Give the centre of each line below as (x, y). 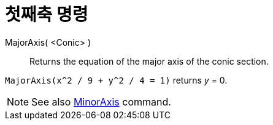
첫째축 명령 (47, 15)
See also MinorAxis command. (101, 102)
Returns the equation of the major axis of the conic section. (149, 61)
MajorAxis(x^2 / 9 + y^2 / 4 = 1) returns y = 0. (116, 80)
